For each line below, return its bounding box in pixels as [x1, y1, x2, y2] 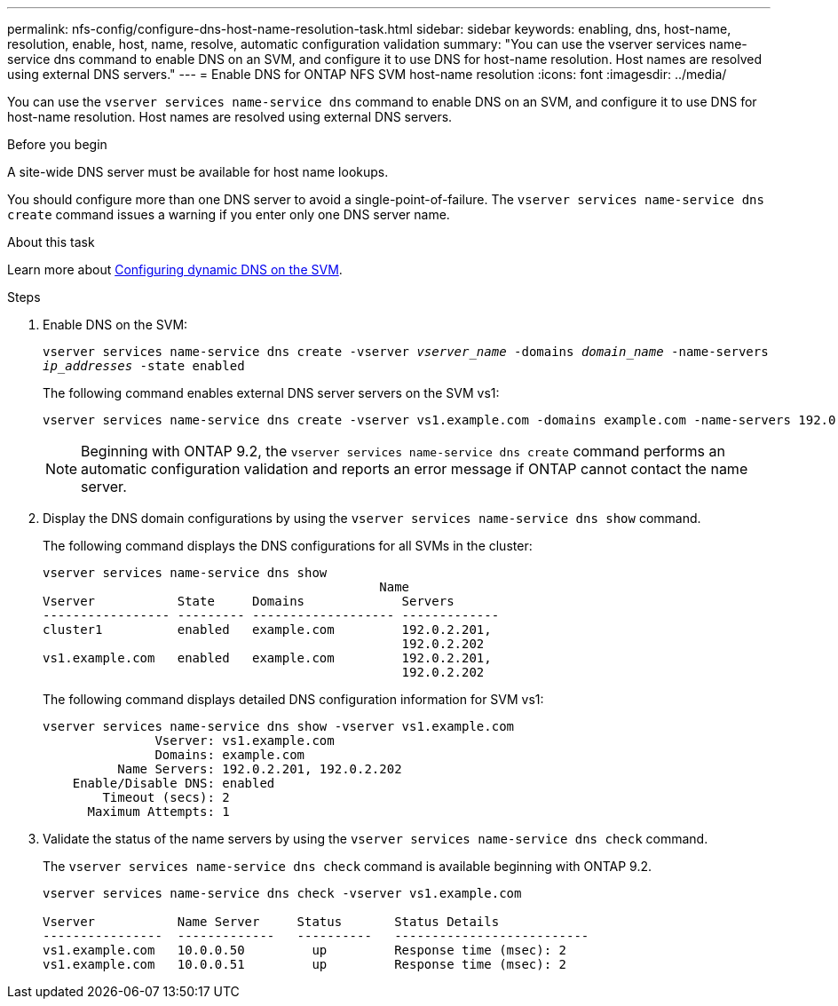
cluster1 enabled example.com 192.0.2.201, [43, 622, 492, 637]
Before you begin [7, 137, 107, 152]
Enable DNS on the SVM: [43, 317, 188, 332]
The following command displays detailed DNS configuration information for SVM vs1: [43, 692, 544, 707]
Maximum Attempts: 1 [87, 804, 230, 819]
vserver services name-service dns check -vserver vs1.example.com [43, 886, 522, 900]
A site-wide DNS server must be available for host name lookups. [7, 164, 389, 179]
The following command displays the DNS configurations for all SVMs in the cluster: [43, 538, 533, 553]
